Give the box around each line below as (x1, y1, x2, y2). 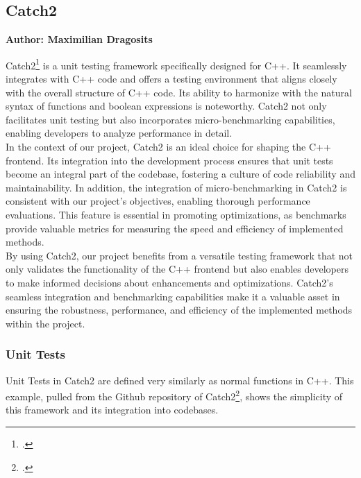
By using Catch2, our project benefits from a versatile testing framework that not (6, 248, 353, 262)
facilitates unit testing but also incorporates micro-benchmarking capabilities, (6, 112, 335, 126)
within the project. (6, 316, 85, 330)
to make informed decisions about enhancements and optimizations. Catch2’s (6, 275, 333, 289)
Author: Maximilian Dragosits (6, 32, 153, 46)
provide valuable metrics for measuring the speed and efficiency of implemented (6, 221, 344, 235)
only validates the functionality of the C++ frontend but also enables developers (6, 262, 349, 276)
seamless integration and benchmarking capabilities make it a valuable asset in (6, 289, 340, 303)
